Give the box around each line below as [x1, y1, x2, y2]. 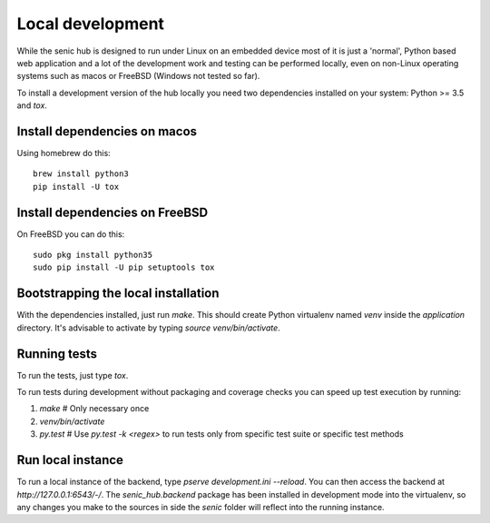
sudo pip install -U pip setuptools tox [33, 262, 215, 272]
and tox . [16, 100, 47, 111]
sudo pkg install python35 [33, 250, 153, 261]
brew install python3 [33, 169, 129, 179]
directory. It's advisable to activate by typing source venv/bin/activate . [16, 322, 280, 333]
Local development [16, 14, 165, 34]
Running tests [16, 346, 98, 361]
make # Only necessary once [39, 403, 150, 414]
